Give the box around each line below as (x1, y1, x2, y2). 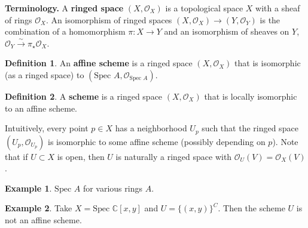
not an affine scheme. (5, 213, 82, 226)
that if (5, 150, 28, 162)
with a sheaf (255, 2, 300, 14)
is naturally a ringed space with (115, 150, 232, 162)
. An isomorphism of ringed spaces (46, 13, 172, 26)
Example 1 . (5, 181, 52, 194)
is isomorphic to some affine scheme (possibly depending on (48, 135, 266, 147)
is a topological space (165, 2, 243, 14)
